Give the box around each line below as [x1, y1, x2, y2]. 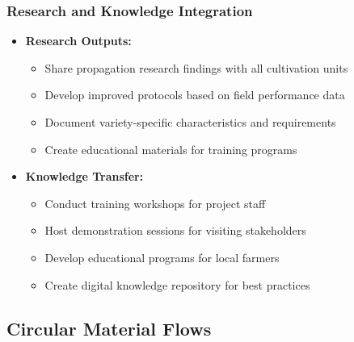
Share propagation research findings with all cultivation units [44, 59, 348, 76]
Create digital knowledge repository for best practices [44, 276, 310, 293]
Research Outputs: [25, 32, 132, 49]
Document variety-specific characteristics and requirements [44, 114, 336, 130]
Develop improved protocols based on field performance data [44, 86, 345, 103]
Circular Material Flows [6, 315, 212, 340]
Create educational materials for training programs [44, 140, 297, 157]
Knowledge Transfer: [25, 168, 144, 185]
